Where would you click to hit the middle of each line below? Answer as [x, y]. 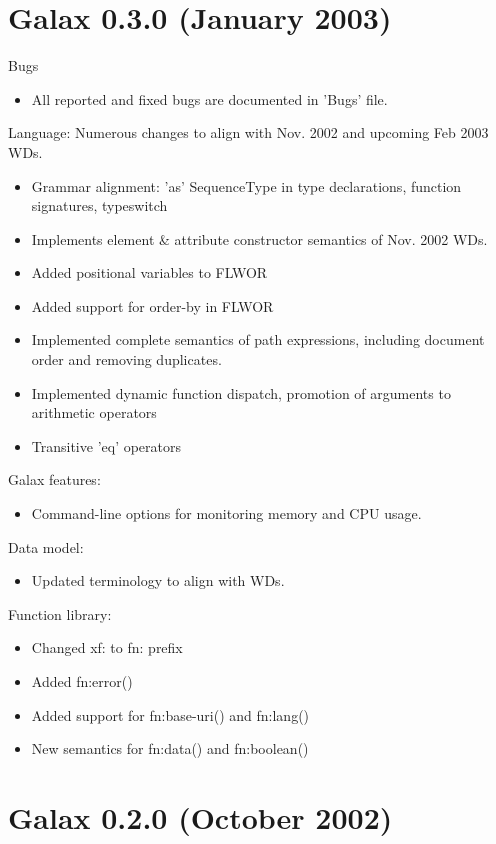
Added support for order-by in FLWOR [152, 305]
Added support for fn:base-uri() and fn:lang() [170, 714]
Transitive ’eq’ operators [106, 445]
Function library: [60, 613]
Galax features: [54, 479]
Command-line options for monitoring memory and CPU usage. [226, 513]
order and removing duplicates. [126, 359]
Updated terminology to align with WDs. [158, 580]
